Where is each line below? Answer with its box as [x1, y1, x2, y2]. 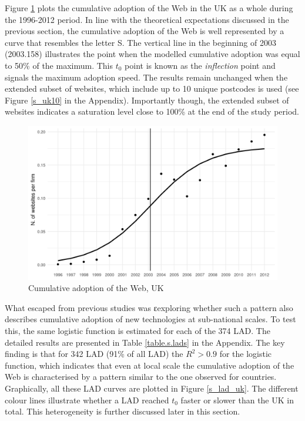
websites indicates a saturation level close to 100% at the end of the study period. [5, 105, 300, 118]
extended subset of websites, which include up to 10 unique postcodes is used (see [5, 82, 299, 95]
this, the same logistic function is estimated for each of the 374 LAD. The [5, 325, 270, 336]
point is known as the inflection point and [125, 59, 276, 71]
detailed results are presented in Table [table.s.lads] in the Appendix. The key [5, 336, 285, 348]
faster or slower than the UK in [180, 393, 294, 406]
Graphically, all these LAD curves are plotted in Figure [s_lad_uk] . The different [5, 382, 299, 394]
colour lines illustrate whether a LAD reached [5, 393, 169, 406]
